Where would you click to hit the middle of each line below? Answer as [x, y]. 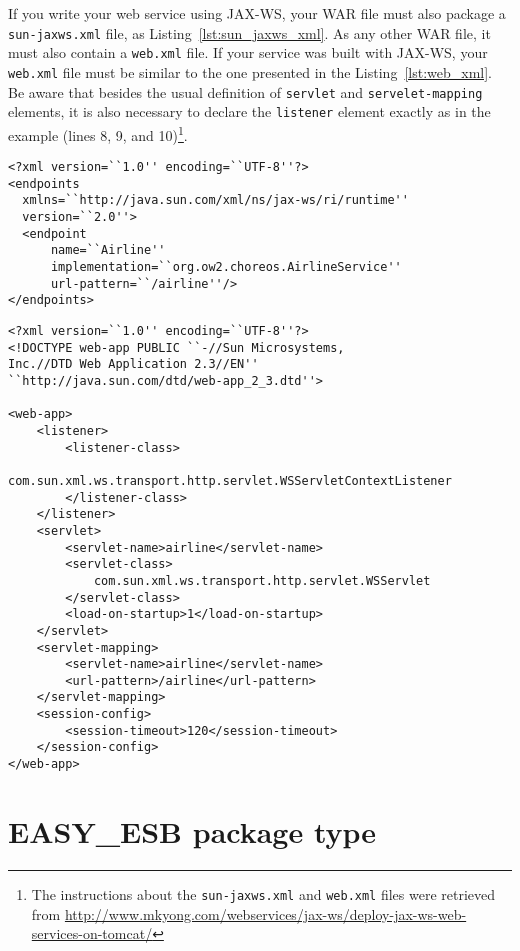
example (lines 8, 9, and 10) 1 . [98, 133]
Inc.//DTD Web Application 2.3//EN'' [133, 364]
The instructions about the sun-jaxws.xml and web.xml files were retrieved [263, 893]
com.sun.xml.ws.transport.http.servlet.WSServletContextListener [230, 480]
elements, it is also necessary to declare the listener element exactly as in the [249, 111]
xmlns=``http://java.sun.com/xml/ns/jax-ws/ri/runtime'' [215, 200]
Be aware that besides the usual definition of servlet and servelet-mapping [245, 91]
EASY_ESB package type [192, 830]
